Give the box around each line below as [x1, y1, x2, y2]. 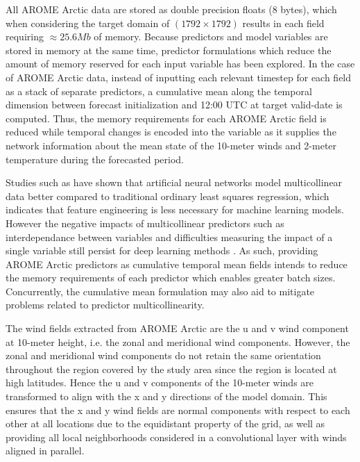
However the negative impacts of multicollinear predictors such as [6, 215, 284, 230]
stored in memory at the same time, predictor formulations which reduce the [6, 42, 332, 57]
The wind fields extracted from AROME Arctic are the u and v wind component [6, 321, 349, 336]
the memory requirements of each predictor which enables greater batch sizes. [6, 270, 336, 285]
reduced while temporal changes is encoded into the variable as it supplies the [6, 124, 336, 139]
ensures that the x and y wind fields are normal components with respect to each [6, 402, 350, 417]
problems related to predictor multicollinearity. [6, 297, 205, 312]
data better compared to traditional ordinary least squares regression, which [6, 188, 329, 203]
